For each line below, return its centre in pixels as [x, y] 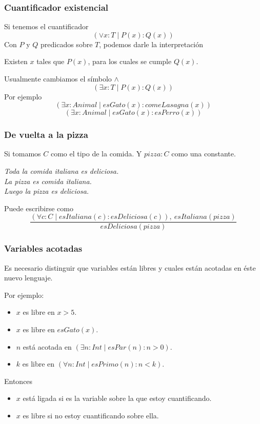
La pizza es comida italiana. [48, 181]
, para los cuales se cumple [130, 61]
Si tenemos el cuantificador [46, 26]
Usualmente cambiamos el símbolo [58, 78]
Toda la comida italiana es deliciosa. [62, 171]
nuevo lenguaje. [28, 278]
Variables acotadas [43, 248]
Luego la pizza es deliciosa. [47, 191]
